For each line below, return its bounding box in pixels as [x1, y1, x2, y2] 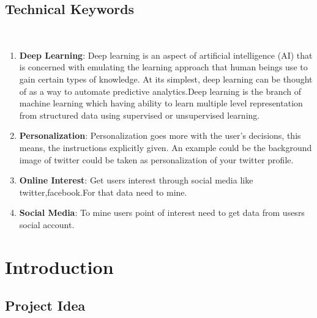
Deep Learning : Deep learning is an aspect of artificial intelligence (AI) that [19, 48, 313, 61]
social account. [19, 218, 75, 231]
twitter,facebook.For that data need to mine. [19, 185, 187, 198]
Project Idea [5, 296, 86, 315]
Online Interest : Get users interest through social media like [19, 174, 253, 187]
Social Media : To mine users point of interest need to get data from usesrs [19, 206, 305, 219]
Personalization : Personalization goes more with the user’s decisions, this [19, 129, 301, 142]
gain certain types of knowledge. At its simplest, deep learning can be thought [19, 72, 313, 85]
